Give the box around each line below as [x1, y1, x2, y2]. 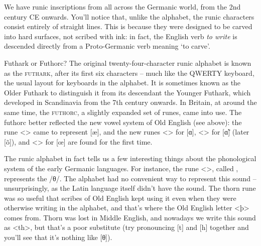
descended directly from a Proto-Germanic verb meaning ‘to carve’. [4, 41, 210, 51]
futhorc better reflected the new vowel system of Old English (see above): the [4, 116, 242, 127]
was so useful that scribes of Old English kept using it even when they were [4, 192, 236, 203]
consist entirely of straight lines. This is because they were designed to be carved [4, 21, 252, 32]
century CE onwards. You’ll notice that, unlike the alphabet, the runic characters [4, 11, 254, 22]
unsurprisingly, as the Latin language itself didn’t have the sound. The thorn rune [4, 183, 256, 193]
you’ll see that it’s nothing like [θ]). [4, 232, 112, 242]
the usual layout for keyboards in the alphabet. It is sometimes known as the [4, 77, 241, 88]
